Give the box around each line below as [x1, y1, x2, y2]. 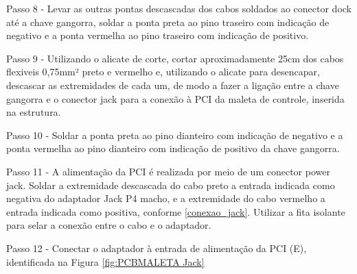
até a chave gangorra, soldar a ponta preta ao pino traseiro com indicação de [6, 14, 330, 29]
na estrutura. [6, 105, 61, 119]
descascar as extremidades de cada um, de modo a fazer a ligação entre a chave [6, 77, 339, 92]
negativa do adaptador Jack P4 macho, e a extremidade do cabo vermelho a [6, 191, 325, 206]
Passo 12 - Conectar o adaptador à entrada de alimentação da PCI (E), [6, 240, 307, 255]
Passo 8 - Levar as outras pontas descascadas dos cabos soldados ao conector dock [6, 1, 352, 15]
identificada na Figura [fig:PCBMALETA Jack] [6, 254, 205, 269]
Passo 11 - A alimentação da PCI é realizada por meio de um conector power [6, 164, 330, 178]
